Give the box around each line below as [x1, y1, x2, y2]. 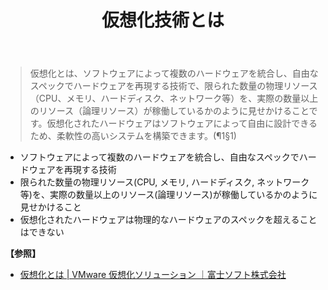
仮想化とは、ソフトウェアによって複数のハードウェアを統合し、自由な [29, 67, 319, 80]
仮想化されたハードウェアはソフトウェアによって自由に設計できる [46, 117, 318, 130]
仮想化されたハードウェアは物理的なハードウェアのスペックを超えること [19, 214, 318, 226]
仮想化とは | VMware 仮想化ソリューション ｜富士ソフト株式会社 [19, 269, 287, 281]
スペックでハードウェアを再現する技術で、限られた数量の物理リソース [29, 80, 318, 92]
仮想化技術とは [101, 9, 225, 32]
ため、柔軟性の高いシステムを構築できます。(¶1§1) [29, 130, 237, 142]
